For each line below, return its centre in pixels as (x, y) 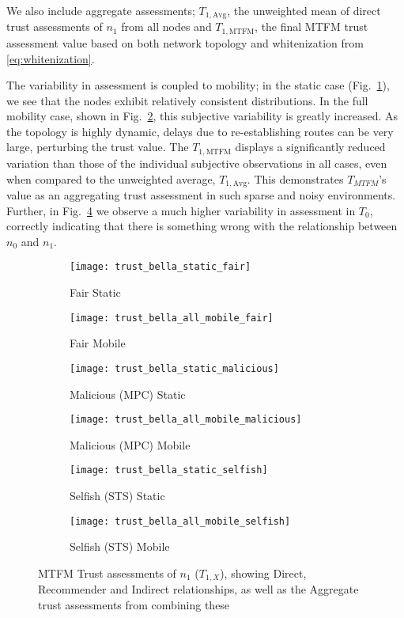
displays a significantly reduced (310, 147)
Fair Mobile (98, 343)
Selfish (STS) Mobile (120, 546)
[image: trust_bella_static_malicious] (174, 368)
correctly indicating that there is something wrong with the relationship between (202, 226)
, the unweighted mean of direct (304, 10)
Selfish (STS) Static (117, 495)
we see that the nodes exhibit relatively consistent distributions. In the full (187, 100)
